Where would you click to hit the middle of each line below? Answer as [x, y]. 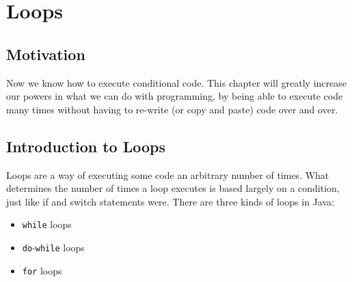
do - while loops [53, 247]
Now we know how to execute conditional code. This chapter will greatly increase [176, 82]
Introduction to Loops [86, 146]
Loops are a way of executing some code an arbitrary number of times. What [168, 174]
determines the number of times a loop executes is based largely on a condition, [173, 188]
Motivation [46, 54]
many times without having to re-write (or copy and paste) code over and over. [172, 109]
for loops [42, 270]
